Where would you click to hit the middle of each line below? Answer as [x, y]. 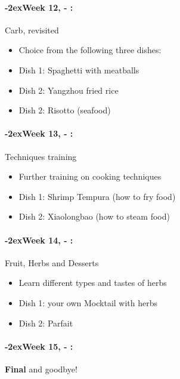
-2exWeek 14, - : [39, 240]
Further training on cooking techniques [90, 176]
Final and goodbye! [41, 369]
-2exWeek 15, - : [39, 346]
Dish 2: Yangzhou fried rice [69, 90]
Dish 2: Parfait [46, 323]
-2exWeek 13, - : [39, 133]
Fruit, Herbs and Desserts [52, 262]
